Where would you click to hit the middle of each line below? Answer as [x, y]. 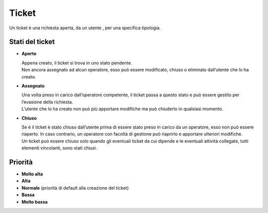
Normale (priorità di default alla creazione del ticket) [75, 188]
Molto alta [32, 174]
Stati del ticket [32, 42]
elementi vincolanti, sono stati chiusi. [59, 148]
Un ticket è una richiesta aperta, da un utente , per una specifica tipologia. [85, 28]
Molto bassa [35, 202]
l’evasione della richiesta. [47, 102]
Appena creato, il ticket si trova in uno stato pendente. [77, 63]
